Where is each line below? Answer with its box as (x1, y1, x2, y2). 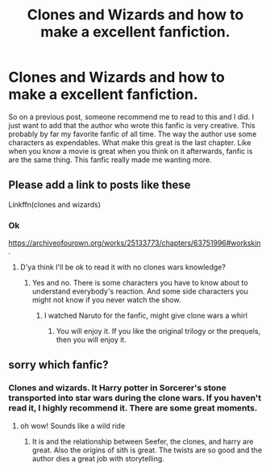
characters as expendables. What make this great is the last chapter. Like (8, 137, 251, 147)
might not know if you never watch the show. (31, 295, 181, 305)
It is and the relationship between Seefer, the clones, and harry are (31, 436, 254, 446)
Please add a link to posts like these (8, 178, 191, 192)
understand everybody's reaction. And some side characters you (31, 286, 248, 296)
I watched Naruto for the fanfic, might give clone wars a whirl (44, 311, 248, 320)
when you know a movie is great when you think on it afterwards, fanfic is (8, 146, 253, 156)
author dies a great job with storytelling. (31, 453, 165, 463)
